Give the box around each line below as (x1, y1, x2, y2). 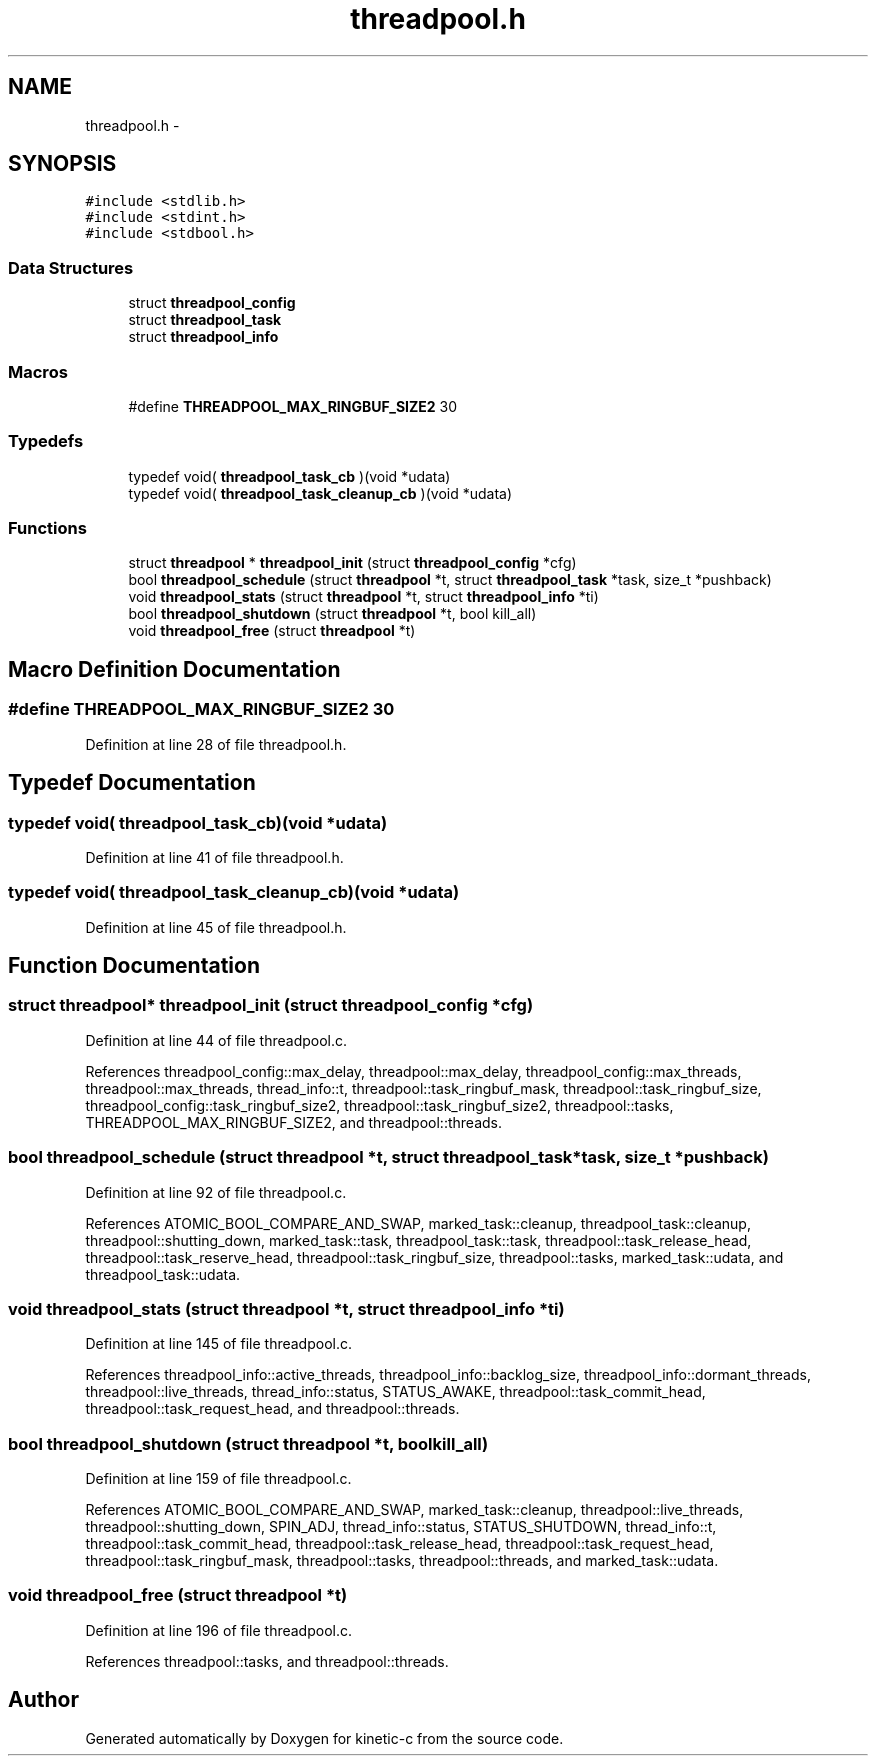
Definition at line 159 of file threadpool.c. (85, 1470, 352, 1488)
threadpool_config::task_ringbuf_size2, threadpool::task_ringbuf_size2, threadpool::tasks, (85, 1096, 674, 1114)
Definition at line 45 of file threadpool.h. (85, 918, 347, 936)
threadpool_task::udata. (85, 1265, 241, 1283)
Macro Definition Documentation (8, 656, 341, 682)
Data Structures (8, 257, 134, 278)
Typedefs (8, 431, 84, 452)
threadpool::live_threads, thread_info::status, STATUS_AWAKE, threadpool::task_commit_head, (85, 1383, 706, 1401)
